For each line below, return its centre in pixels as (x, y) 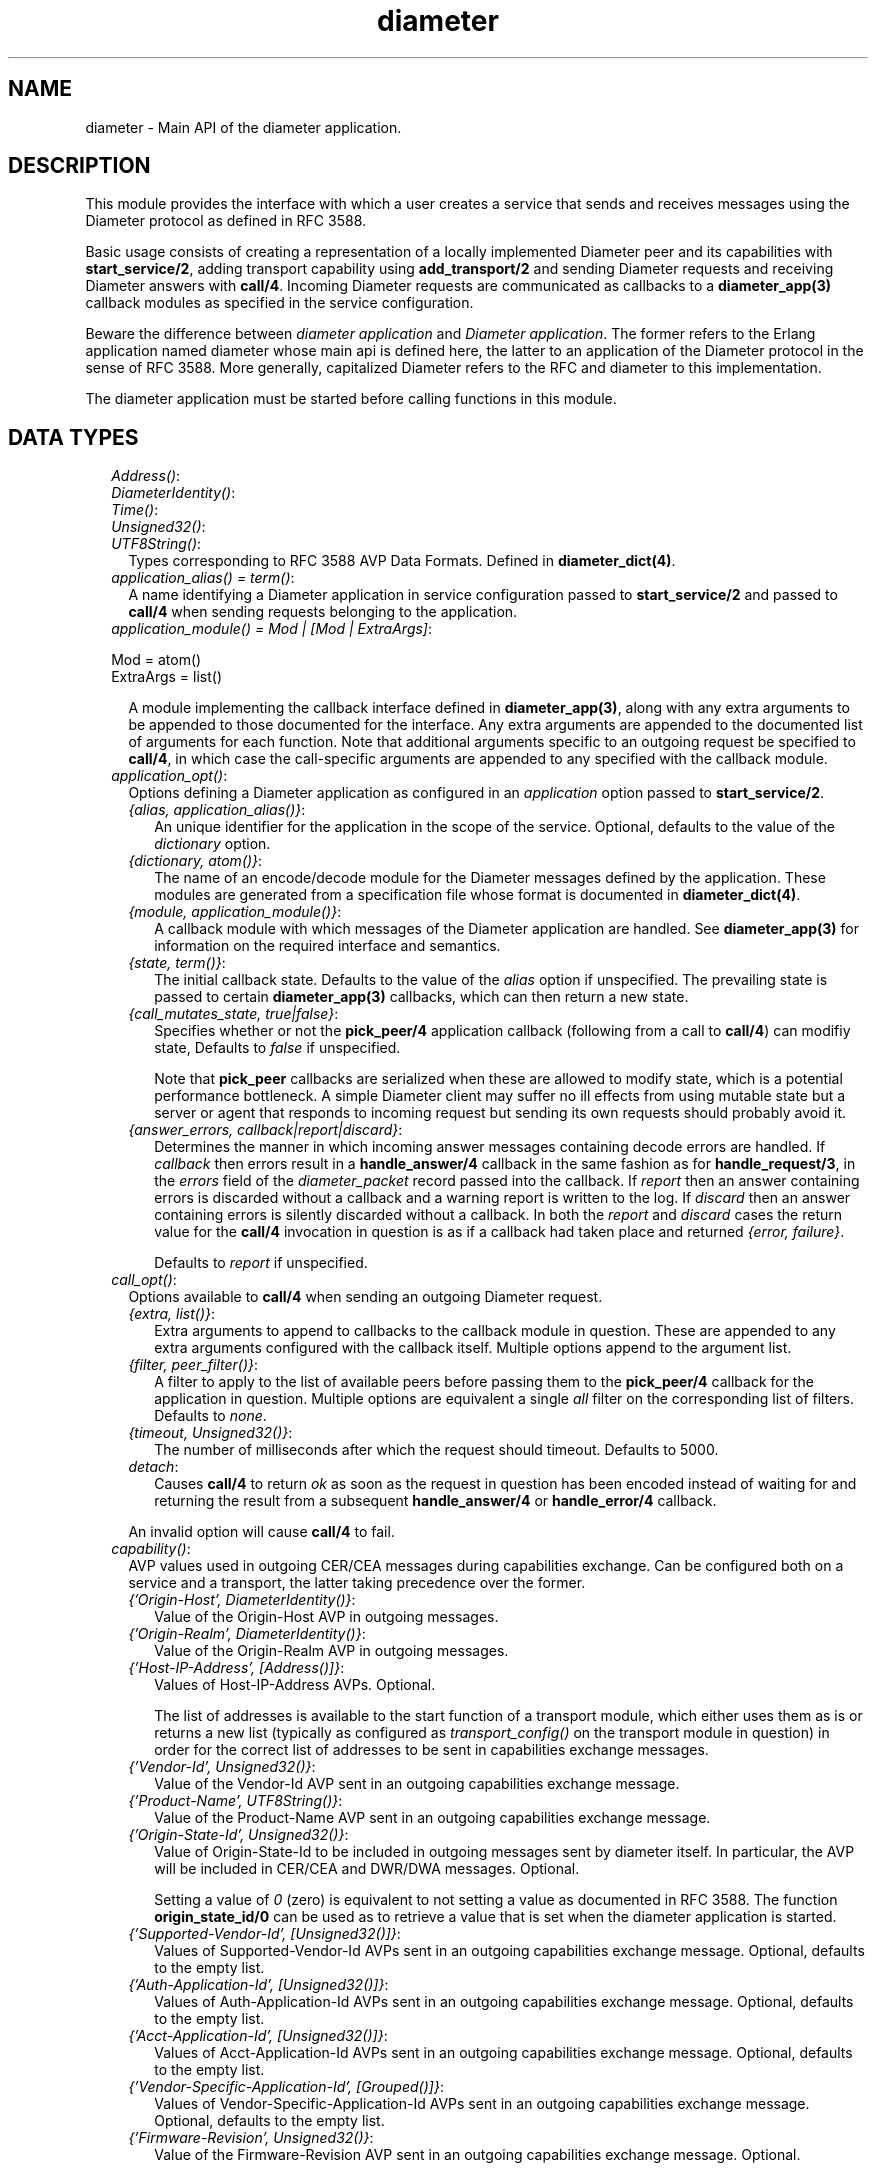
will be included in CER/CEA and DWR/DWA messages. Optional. (367, 1869)
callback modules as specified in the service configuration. (279, 303)
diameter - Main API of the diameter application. (243, 127)
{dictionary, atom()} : (195, 861)
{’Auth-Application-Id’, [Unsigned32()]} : (258, 1985)
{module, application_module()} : (235, 912)
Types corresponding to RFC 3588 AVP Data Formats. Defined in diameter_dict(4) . (402, 561)
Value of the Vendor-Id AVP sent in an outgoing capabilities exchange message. (417, 1784)
